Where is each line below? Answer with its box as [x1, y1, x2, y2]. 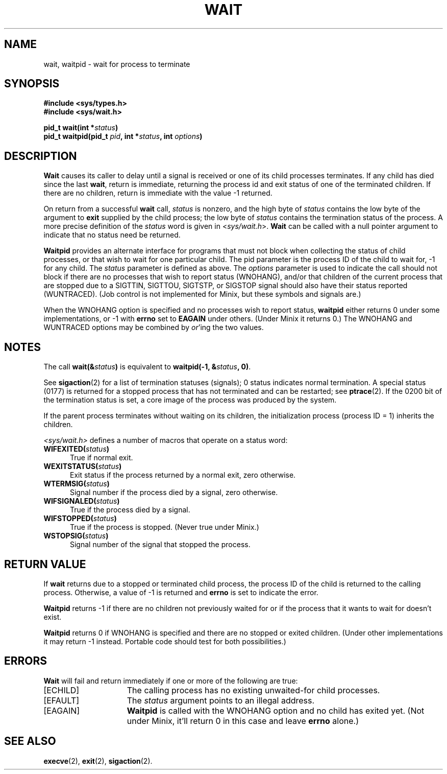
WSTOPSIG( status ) [43, 531, 109, 541]
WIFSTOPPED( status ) [43, 514, 117, 523]
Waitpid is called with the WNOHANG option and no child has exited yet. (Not [127, 705, 425, 716]
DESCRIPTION [4, 149, 77, 162]
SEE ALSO [4, 735, 56, 748]
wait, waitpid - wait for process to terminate [43, 59, 190, 68]
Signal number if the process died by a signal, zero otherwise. [70, 488, 278, 497]
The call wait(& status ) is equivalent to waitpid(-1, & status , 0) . [43, 362, 251, 371]
